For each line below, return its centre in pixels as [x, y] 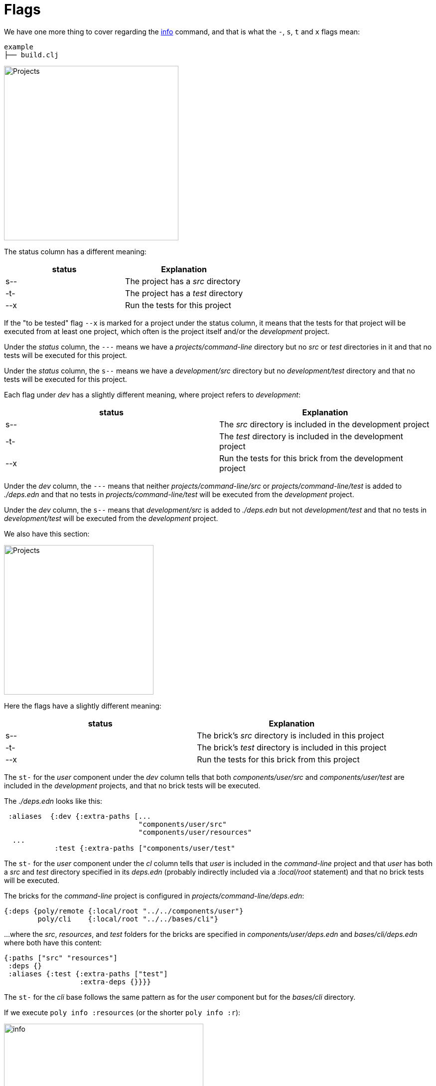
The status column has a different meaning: [75, 251]
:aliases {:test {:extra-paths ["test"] [88, 974]
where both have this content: [53, 942]
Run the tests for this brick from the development [311, 458]
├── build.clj [31, 55]
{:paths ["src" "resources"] [61, 958]
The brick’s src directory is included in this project [291, 735]
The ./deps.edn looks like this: [53, 801]
